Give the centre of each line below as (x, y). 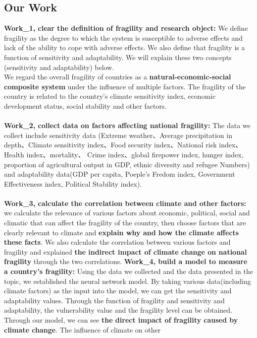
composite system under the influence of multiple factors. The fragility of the (125, 86)
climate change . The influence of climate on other (82, 329)
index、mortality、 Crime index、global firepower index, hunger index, (135, 154)
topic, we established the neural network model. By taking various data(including (128, 281)
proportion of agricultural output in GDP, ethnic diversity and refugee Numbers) (127, 164)
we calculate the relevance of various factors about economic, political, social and (127, 213)
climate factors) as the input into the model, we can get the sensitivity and (118, 291)
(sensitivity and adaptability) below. (59, 67)
